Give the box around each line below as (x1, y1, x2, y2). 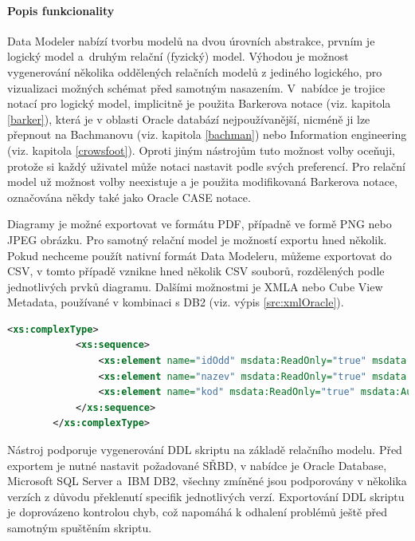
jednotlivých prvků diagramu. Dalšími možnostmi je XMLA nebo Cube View (7, 278, 383, 294)
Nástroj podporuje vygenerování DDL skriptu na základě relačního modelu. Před (7, 441, 402, 458)
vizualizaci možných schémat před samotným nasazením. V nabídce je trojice (7, 79, 386, 96)
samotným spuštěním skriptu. (7, 519, 152, 536)
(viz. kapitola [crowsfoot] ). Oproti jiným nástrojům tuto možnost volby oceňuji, (7, 141, 395, 158)
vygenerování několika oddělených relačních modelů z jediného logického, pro (7, 63, 382, 80)
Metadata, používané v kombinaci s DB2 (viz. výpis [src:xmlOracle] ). (7, 294, 344, 310)
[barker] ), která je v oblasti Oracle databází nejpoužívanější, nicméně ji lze (7, 110, 370, 127)
